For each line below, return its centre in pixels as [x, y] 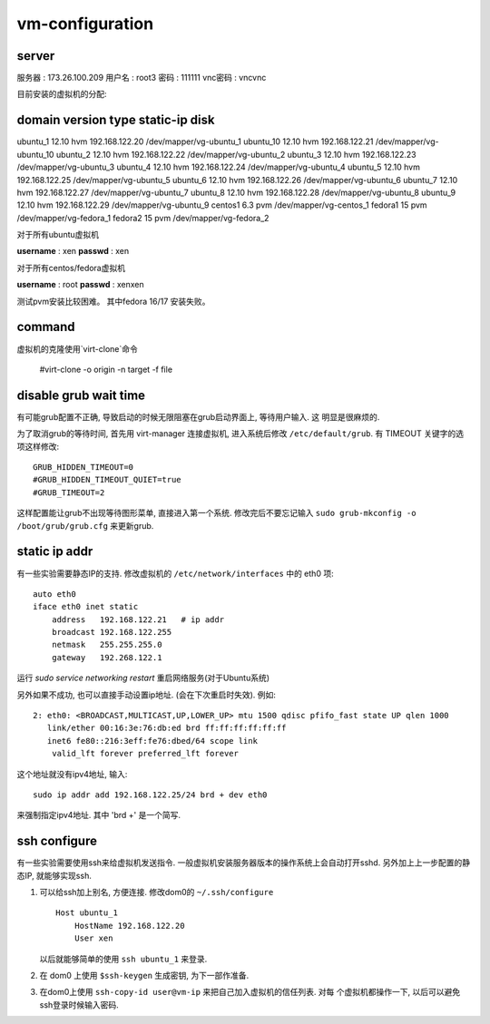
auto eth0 [54, 594]
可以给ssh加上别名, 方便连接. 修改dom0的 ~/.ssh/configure [157, 892]
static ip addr [55, 552]
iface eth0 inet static [86, 607]
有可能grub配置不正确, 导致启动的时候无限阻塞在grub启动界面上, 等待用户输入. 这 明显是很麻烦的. [198, 416]
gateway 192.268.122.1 [107, 657]
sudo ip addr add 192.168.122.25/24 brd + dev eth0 [150, 795]
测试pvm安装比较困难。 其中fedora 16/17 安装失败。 [113, 301]
